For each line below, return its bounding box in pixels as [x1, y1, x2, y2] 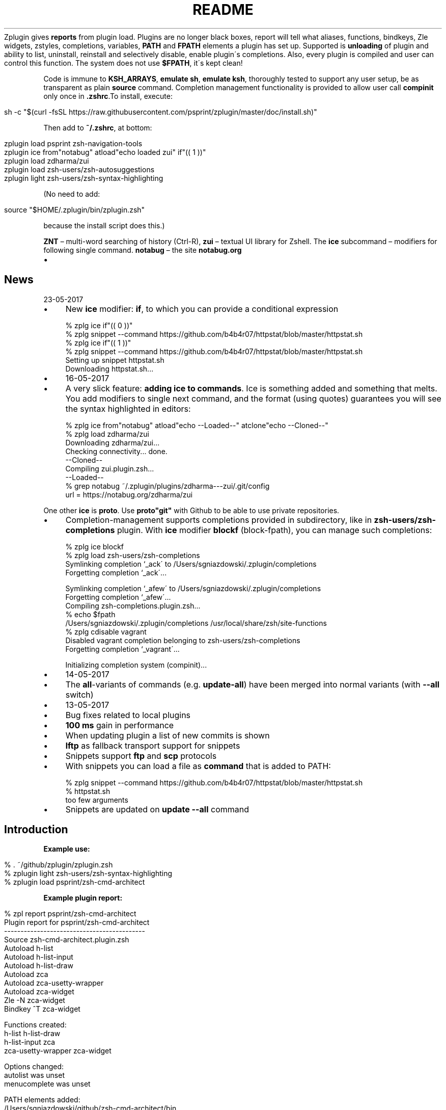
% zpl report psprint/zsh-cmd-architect [4, 909, 136, 918]
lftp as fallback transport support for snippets [65, 740, 240, 751]
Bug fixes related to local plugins [65, 709, 191, 720]
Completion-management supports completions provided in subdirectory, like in [65, 514, 372, 525]
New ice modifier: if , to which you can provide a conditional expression [65, 303, 339, 314]
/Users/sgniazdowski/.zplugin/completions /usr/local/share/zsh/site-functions [65, 618, 327, 627]
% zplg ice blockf [65, 542, 124, 551]
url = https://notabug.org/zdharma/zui [65, 490, 193, 499]
